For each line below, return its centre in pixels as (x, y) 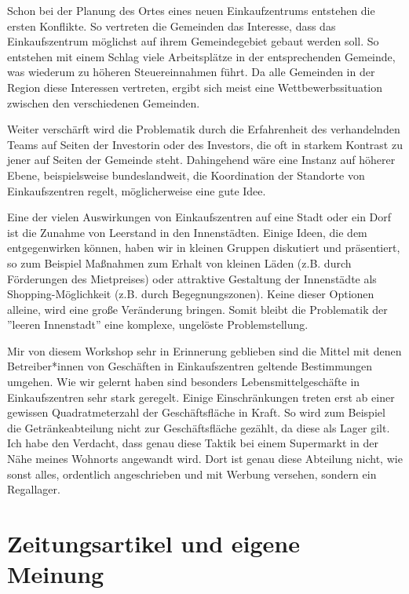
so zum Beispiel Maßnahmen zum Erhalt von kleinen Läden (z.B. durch (179, 262)
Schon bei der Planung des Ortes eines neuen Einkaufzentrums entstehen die (191, 10)
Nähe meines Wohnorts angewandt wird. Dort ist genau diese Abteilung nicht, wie (205, 459)
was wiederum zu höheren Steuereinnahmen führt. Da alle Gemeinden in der (191, 72)
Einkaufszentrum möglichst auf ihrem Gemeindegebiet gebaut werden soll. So (193, 41)
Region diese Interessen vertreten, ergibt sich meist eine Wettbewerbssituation (195, 87)
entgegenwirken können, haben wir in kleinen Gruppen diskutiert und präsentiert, (204, 248)
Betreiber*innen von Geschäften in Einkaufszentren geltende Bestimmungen (190, 366)
